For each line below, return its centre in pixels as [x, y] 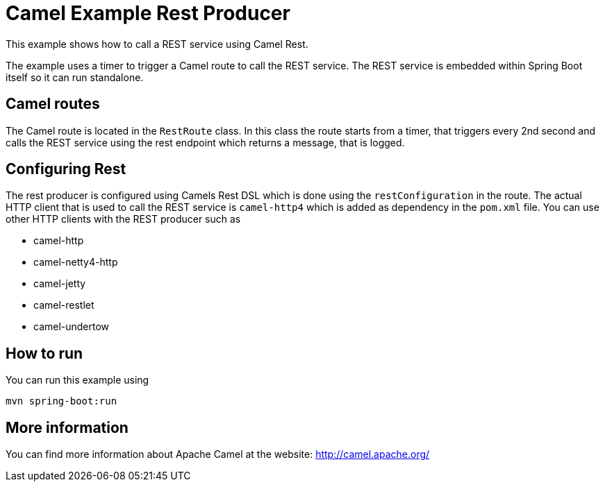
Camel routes [53, 104]
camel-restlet [64, 305]
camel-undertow [72, 327]
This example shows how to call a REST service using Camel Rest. [157, 44]
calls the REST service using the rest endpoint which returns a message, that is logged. [205, 142]
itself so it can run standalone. [75, 77]
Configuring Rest [66, 169]
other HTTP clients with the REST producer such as [123, 219]
